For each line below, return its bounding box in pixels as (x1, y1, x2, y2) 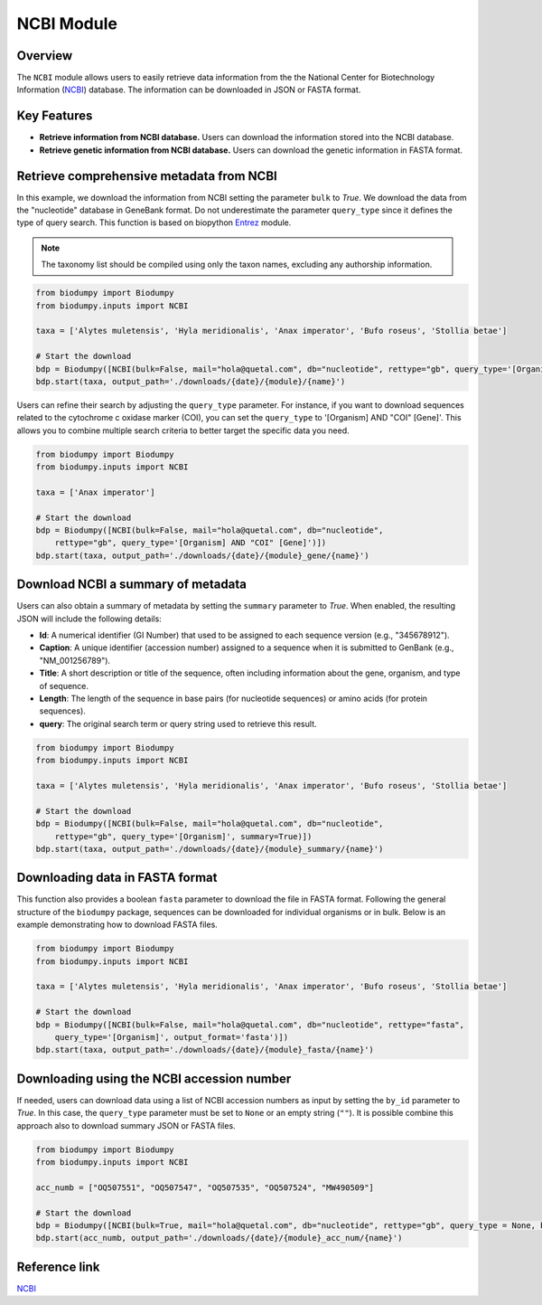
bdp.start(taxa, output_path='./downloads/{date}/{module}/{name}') (35, 376, 346, 386)
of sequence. (39, 680, 89, 691)
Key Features (16, 109, 93, 124)
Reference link (16, 1259, 100, 1274)
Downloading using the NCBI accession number (16, 1071, 292, 1086)
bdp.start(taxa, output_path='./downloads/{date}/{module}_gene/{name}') (35, 550, 369, 561)
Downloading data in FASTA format (16, 870, 218, 885)
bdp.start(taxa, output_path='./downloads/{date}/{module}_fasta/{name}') (35, 1045, 375, 1055)
